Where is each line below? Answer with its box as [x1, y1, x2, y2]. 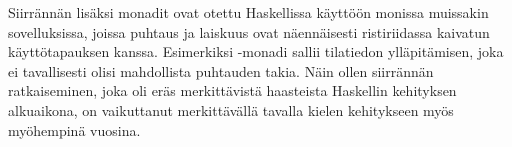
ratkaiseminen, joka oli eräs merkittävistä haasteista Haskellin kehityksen [8, 80, 457, 101]
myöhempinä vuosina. [8, 119, 141, 140]
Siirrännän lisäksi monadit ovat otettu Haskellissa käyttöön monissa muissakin [8, 2, 489, 22]
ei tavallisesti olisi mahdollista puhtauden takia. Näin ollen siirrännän [8, 60, 434, 81]
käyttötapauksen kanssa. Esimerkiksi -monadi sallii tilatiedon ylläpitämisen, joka [8, 41, 504, 62]
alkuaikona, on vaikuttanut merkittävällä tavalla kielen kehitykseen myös [8, 99, 454, 120]
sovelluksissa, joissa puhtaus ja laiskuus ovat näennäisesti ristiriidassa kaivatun [8, 21, 490, 42]
